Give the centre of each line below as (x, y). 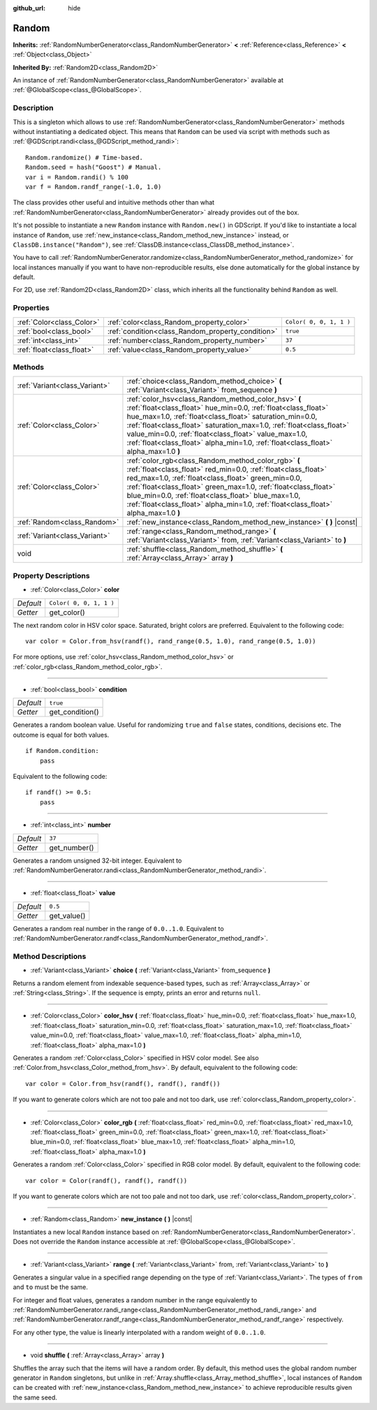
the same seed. (35, 1397)
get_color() (67, 612)
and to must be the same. (51, 1287)
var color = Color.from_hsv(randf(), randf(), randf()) (123, 1084)
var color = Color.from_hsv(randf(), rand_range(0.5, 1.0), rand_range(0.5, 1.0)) (171, 641)
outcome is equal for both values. (61, 735)
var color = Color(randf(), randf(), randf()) (106, 1181)
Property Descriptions (51, 575)
